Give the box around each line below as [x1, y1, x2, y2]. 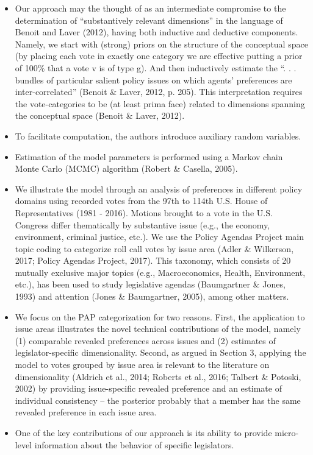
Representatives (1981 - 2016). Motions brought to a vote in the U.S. [15, 206, 273, 219]
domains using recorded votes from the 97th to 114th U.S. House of [15, 194, 268, 207]
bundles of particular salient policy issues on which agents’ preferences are [15, 73, 292, 86]
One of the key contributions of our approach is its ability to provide [15, 426, 272, 439]
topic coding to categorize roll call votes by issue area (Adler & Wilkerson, [15, 242, 294, 255]
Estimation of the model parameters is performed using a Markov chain [15, 150, 283, 163]
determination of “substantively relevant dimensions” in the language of [15, 13, 283, 26]
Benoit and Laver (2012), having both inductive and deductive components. [15, 26, 298, 38]
